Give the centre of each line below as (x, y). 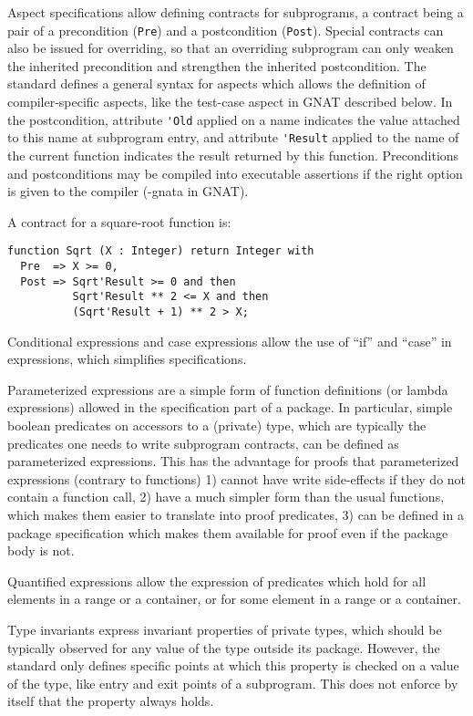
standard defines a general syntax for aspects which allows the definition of (216, 83)
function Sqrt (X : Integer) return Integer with (161, 251)
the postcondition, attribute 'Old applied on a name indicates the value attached (234, 119)
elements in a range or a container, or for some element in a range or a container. (234, 599)
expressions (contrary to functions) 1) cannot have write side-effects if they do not (237, 478)
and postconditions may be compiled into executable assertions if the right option (235, 173)
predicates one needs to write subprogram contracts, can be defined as (203, 443)
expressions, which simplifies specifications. (127, 359)
